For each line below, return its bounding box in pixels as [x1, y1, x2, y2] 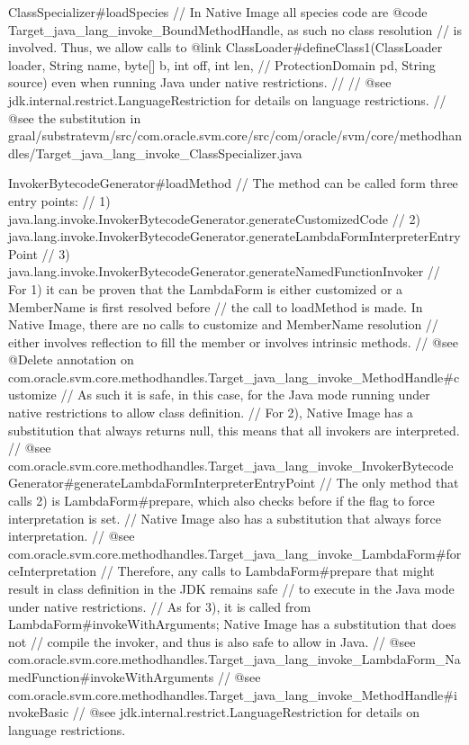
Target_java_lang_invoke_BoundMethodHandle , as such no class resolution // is [8, 20, 462, 39]
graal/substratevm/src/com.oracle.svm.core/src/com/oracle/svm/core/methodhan [8, 126, 462, 145]
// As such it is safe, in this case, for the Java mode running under [60, 385, 430, 404]
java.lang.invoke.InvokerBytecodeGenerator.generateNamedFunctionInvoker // [8, 262, 440, 281]
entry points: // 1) [8, 191, 111, 210]
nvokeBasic [8, 703, 69, 722]
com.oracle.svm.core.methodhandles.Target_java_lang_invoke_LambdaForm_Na [8, 650, 461, 669]
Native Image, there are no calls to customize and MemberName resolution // [8, 315, 438, 334]
